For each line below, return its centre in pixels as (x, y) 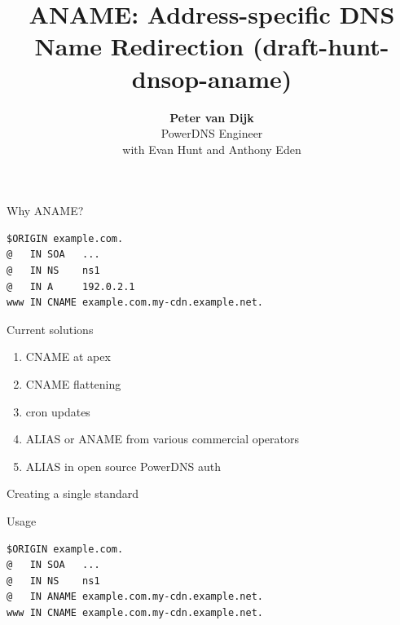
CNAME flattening (73, 384)
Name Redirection (139, 46)
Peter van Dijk (212, 117)
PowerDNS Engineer (212, 133)
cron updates (58, 411)
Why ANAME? (45, 211)
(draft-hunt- (321, 46)
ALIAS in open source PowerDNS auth (123, 466)
